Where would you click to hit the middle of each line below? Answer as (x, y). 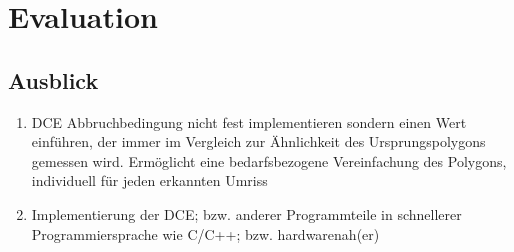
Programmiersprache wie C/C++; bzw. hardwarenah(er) (205, 233)
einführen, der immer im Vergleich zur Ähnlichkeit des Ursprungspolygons (258, 141)
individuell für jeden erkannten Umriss (149, 180)
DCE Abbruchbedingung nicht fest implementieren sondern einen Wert (249, 121)
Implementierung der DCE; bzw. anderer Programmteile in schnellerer (246, 213)
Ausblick (53, 79)
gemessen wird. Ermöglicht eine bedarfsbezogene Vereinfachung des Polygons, (269, 160)
